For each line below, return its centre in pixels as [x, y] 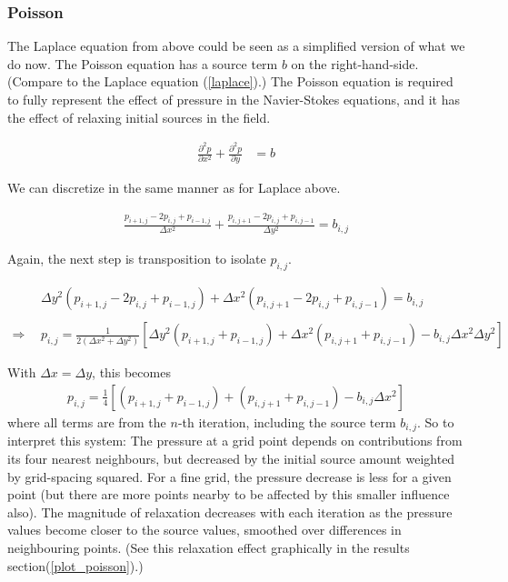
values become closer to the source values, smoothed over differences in [204, 530]
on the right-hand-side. [355, 63]
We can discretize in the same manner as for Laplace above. [174, 188]
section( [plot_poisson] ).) [75, 565]
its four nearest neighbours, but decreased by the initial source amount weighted [231, 458]
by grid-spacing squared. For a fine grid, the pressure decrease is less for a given [229, 476]
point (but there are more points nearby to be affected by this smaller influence [229, 494]
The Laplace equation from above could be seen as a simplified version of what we [236, 46]
